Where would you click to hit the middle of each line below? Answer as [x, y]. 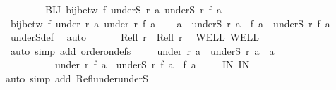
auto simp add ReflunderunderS [77, 78]
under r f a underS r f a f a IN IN [152, 64]
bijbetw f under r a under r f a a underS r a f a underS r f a [170, 23]
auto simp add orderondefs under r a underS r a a [142, 50]
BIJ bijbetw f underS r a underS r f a [133, 9]
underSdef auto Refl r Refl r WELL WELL [135, 37]
